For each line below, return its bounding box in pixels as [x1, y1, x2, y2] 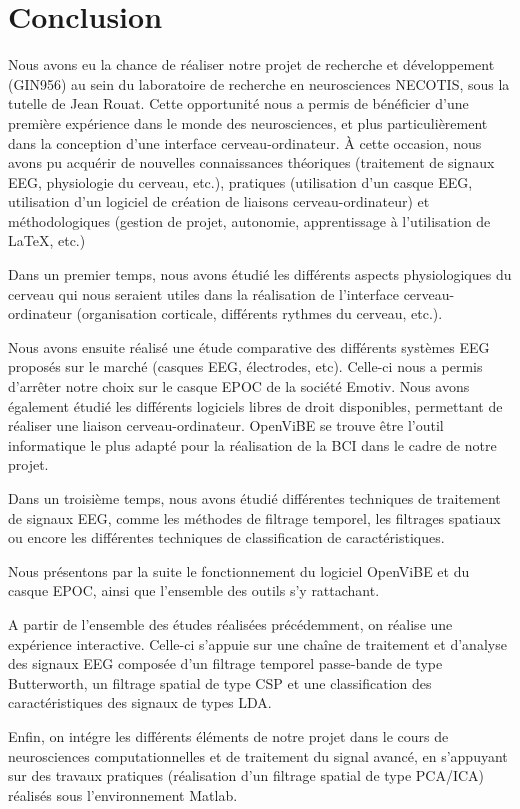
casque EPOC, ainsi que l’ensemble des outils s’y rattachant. [8, 580, 380, 601]
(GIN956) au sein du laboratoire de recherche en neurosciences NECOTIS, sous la [8, 73, 510, 94]
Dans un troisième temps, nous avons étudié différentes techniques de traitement [8, 488, 501, 508]
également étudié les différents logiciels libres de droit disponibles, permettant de [8, 395, 503, 416]
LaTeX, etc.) [8, 230, 86, 251]
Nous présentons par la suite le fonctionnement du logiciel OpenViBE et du [8, 560, 470, 581]
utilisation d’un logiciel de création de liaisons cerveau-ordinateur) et [8, 191, 430, 212]
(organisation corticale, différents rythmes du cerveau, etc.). [76, 303, 443, 324]
